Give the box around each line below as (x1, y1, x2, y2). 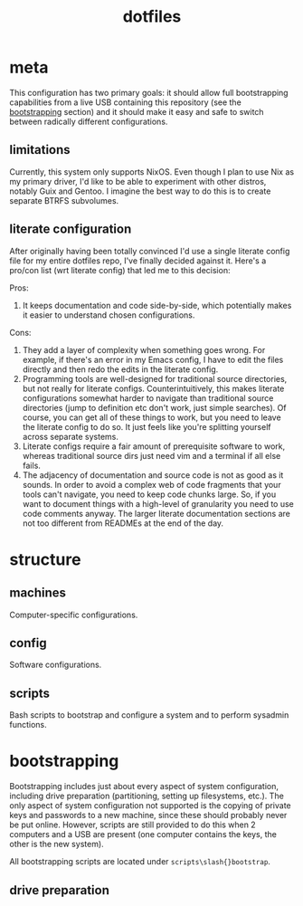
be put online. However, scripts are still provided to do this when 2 (9, 819, 256, 830)
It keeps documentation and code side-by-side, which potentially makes (22, 300, 292, 310)
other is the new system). (9, 839, 104, 850)
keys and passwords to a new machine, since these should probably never (9, 810, 288, 821)
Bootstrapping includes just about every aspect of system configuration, (9, 781, 279, 792)
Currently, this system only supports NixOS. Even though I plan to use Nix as (9, 166, 295, 177)
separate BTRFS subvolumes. (9, 195, 119, 205)
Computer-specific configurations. (9, 609, 138, 620)
